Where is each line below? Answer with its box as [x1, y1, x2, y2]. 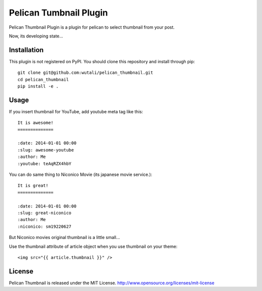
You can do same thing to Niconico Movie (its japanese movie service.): [9, 171, 152, 177]
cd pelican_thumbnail [17, 77, 69, 82]
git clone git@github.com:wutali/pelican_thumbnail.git [17, 70, 153, 75]
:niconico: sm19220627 [17, 223, 72, 229]
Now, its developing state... [9, 33, 63, 39]
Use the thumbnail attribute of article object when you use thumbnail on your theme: [9, 243, 178, 249]
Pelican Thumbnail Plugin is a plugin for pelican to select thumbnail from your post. [9, 24, 175, 30]
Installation [9, 46, 44, 54]
